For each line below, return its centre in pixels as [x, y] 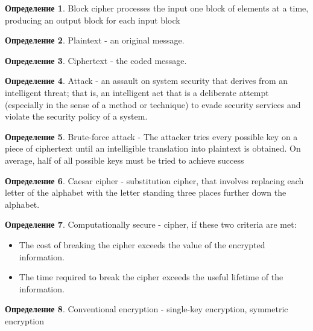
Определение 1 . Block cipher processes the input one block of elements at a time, [157, 8]
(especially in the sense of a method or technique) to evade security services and [153, 104]
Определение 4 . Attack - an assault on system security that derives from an [146, 81]
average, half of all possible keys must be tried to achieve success [125, 160]
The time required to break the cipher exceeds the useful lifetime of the [151, 277]
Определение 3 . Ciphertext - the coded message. [96, 60]
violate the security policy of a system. [76, 116]
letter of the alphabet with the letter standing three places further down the [146, 192]
